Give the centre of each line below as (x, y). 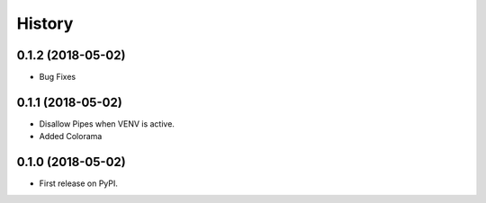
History (45, 23)
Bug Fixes (58, 77)
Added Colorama (71, 137)
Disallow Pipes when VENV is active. (107, 124)
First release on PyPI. (79, 183)
